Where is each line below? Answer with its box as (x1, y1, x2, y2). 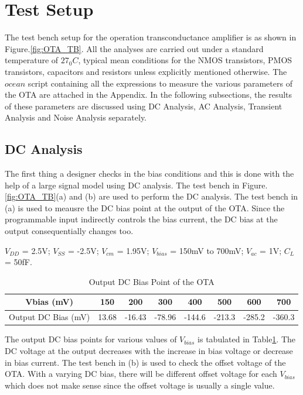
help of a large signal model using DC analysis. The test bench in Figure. (5, 178, 268, 191)
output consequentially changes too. (5, 225, 134, 237)
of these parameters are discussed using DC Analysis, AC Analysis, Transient (5, 99, 282, 112)
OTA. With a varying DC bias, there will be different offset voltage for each (5, 367, 277, 380)
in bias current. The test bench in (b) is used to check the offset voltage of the (5, 356, 286, 368)
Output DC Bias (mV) (9, 311, 90, 323)
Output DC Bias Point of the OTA (88, 275, 215, 287)
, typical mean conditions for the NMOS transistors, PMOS (78, 54, 292, 66)
